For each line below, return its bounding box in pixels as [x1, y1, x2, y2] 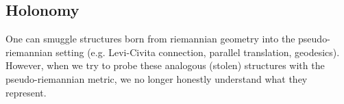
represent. [5, 85, 47, 99]
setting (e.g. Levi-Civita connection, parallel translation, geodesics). [56, 44, 340, 59]
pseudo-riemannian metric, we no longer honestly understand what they [5, 71, 308, 86]
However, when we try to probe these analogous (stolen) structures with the [5, 58, 325, 73]
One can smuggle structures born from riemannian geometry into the [5, 31, 295, 46]
